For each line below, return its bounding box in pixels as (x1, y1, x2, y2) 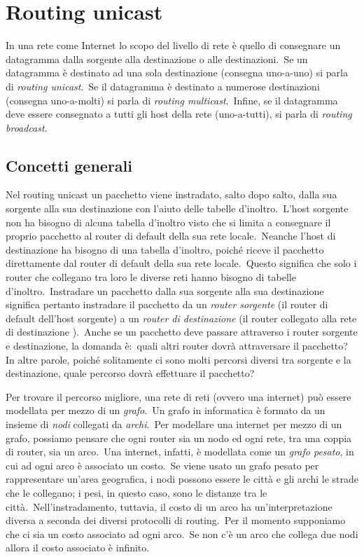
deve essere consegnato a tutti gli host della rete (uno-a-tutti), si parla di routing (6, 106, 352, 121)
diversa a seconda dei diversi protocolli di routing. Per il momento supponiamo (6, 513, 346, 528)
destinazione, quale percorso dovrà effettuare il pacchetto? (6, 366, 255, 380)
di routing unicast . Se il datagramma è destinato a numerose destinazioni (6, 78, 320, 93)
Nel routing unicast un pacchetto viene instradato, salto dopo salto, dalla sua (6, 187, 337, 202)
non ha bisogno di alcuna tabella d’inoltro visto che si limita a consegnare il (6, 214, 331, 229)
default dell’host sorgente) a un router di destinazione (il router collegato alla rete (6, 310, 357, 325)
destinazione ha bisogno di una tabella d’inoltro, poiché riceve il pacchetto (6, 242, 324, 256)
